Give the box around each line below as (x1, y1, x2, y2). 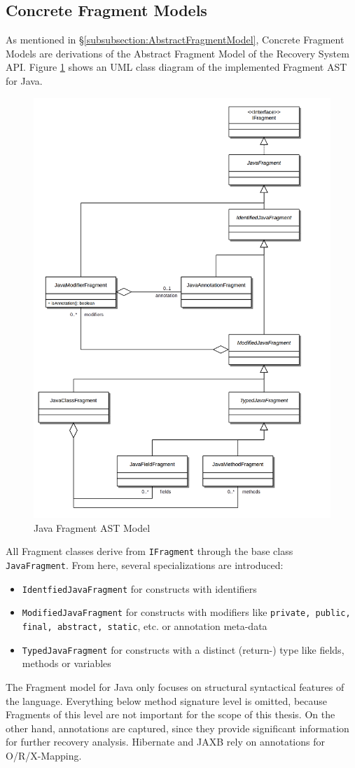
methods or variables (22, 656, 111, 671)
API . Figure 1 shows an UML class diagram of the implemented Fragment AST (6, 60, 347, 74)
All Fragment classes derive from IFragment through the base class (6, 544, 293, 558)
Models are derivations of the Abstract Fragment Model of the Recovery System (6, 46, 349, 60)
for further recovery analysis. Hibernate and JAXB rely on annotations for (6, 734, 325, 749)
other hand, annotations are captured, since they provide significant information (6, 720, 349, 735)
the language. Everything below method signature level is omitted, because (6, 693, 328, 708)
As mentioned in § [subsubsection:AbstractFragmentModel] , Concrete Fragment (6, 32, 344, 47)
